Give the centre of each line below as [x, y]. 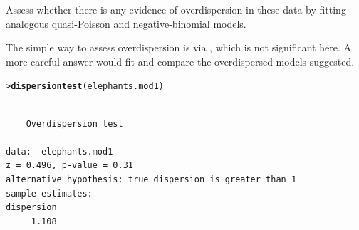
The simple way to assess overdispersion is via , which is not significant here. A [178, 47]
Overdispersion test [74, 124]
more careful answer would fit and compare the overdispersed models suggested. [180, 61]
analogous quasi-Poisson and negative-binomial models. [126, 23]
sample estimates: [49, 193]
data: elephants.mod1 [59, 151]
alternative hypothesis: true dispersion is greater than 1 [151, 179]
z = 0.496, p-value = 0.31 [69, 166]
